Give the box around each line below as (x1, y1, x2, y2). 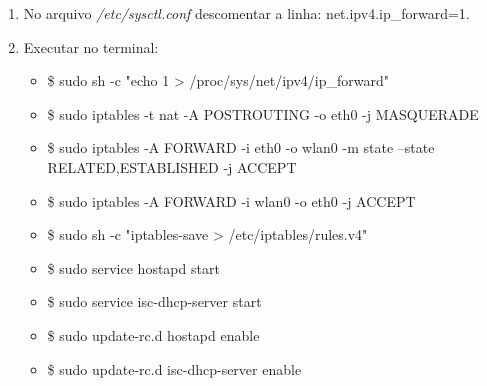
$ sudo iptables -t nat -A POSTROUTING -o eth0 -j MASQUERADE (47, 103, 479, 124)
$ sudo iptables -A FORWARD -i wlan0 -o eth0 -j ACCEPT (47, 190, 416, 211)
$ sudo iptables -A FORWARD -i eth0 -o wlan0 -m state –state (47, 137, 435, 158)
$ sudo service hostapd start (47, 257, 220, 278)
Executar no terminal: (23, 36, 159, 57)
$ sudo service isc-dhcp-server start (47, 291, 262, 312)
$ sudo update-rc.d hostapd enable (47, 324, 260, 345)
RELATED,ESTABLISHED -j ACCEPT (47, 156, 297, 177)
